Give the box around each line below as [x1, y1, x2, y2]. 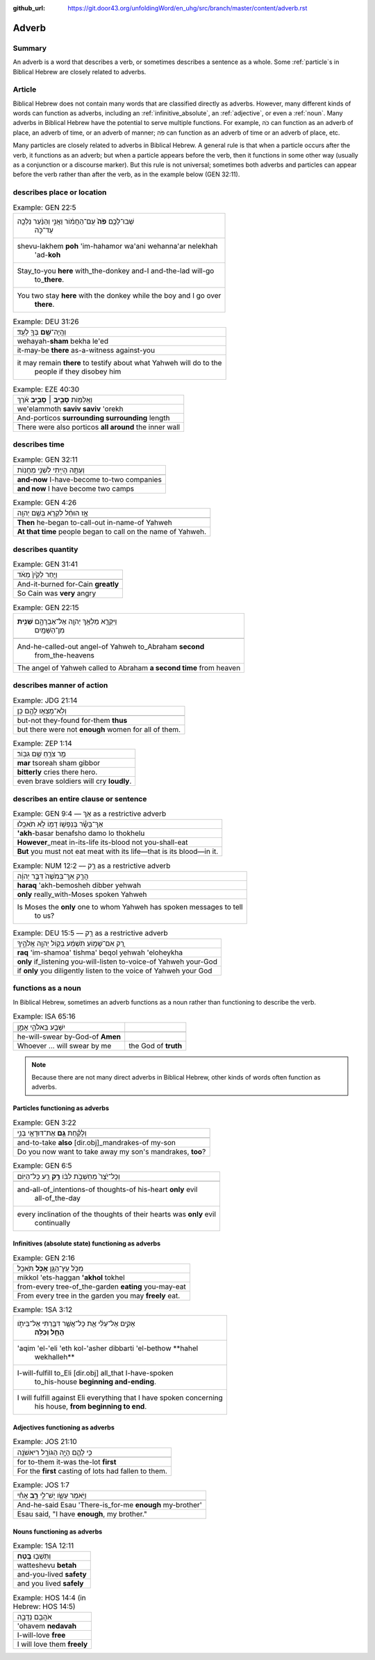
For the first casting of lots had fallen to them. [17, 1466, 168, 1475]
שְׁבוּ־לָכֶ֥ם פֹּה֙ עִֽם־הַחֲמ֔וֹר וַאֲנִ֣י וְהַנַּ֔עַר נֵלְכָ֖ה [17, 216, 135, 226]
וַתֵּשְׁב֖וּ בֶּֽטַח [17, 1552, 51, 1561]
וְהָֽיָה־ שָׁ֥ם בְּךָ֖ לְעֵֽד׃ [17, 327, 67, 337]
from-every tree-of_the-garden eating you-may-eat [17, 1282, 187, 1291]
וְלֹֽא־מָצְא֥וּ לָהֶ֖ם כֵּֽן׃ [17, 705, 67, 715]
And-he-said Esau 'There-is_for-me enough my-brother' [17, 1500, 203, 1509]
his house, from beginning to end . [34, 1402, 147, 1411]
